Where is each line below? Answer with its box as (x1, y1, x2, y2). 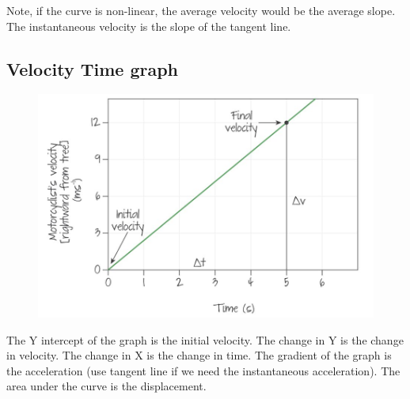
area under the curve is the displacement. (6, 378, 207, 394)
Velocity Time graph (6, 56, 179, 81)
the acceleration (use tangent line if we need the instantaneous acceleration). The (6, 362, 401, 378)
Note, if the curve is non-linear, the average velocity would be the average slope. (6, 2, 396, 18)
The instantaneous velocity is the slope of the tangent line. (6, 17, 291, 34)
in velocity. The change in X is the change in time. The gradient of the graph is (6, 347, 392, 363)
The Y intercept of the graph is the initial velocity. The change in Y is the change (6, 331, 404, 348)
